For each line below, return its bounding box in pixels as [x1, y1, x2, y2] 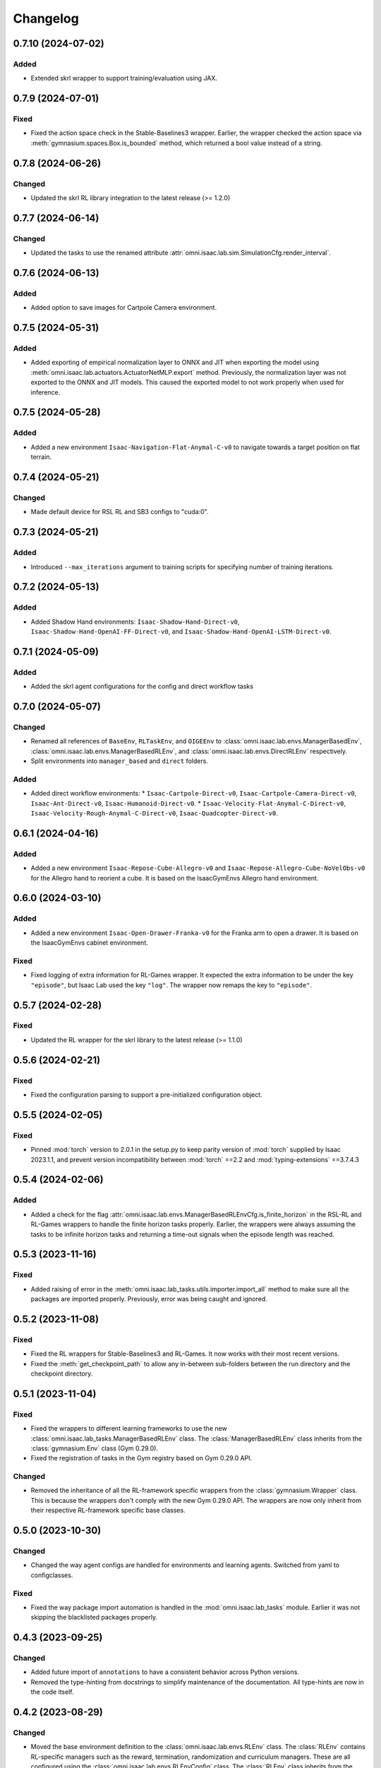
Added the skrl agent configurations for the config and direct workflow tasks [30, 682, 254, 691]
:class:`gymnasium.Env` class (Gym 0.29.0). [30, 1443, 159, 1453]
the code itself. [30, 1687, 74, 1697]
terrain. [30, 453, 52, 461]
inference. [30, 388, 61, 396]
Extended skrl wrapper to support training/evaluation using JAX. [30, 74, 218, 83]
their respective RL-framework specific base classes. [30, 1506, 186, 1515]
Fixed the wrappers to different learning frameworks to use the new [30, 1424, 227, 1433]
